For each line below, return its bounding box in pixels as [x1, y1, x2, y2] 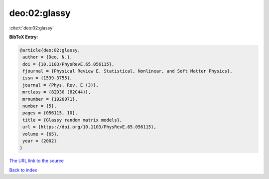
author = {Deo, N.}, [22, 54, 73, 60]
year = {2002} [22, 138, 57, 144]
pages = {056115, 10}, [22, 110, 78, 116]
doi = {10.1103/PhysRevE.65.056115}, [22, 61, 115, 67]
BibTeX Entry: [9, 34, 38, 40]
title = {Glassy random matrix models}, [22, 117, 123, 123]
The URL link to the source [9, 158, 64, 164]
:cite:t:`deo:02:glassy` [9, 25, 54, 31]
